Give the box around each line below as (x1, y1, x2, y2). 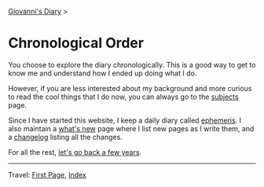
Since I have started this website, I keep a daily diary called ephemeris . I (8, 115, 242, 125)
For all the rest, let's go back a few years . (8, 147, 142, 156)
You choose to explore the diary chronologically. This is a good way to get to (8, 60, 256, 69)
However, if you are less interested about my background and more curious (8, 83, 252, 93)
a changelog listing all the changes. (8, 132, 123, 141)
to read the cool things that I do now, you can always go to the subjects (8, 92, 239, 101)
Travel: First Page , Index (8, 170, 86, 179)
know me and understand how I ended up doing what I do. (8, 68, 197, 78)
